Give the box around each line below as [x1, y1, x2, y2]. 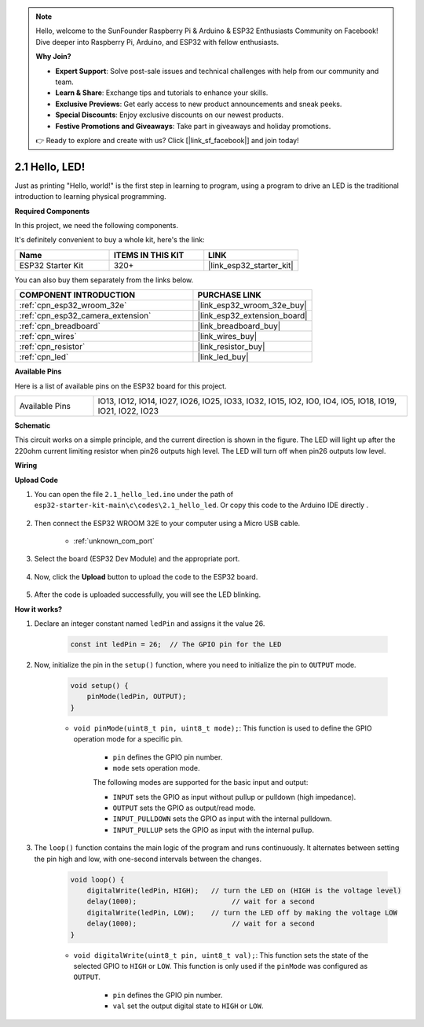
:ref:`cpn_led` [19, 352, 69, 363]
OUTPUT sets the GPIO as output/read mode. [112, 803, 256, 813]
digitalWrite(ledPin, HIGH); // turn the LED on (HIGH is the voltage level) [86, 886, 402, 896]
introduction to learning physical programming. [14, 192, 166, 201]
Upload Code [14, 475, 58, 484]
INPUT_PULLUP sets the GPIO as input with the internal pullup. [112, 825, 314, 834]
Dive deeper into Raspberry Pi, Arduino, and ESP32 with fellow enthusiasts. [35, 37, 280, 46]
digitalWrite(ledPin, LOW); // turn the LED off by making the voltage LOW [86, 908, 398, 917]
